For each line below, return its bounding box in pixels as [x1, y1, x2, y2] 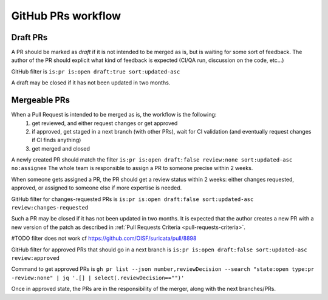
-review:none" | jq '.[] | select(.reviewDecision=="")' [11, 274, 185, 281]
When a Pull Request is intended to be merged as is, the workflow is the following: [11, 111, 217, 118]
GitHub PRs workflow [11, 9, 121, 22]
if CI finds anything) [32, 137, 81, 144]
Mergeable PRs [11, 95, 70, 106]
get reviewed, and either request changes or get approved [32, 119, 178, 127]
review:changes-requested [11, 204, 89, 211]
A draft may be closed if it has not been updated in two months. [11, 79, 171, 86]
